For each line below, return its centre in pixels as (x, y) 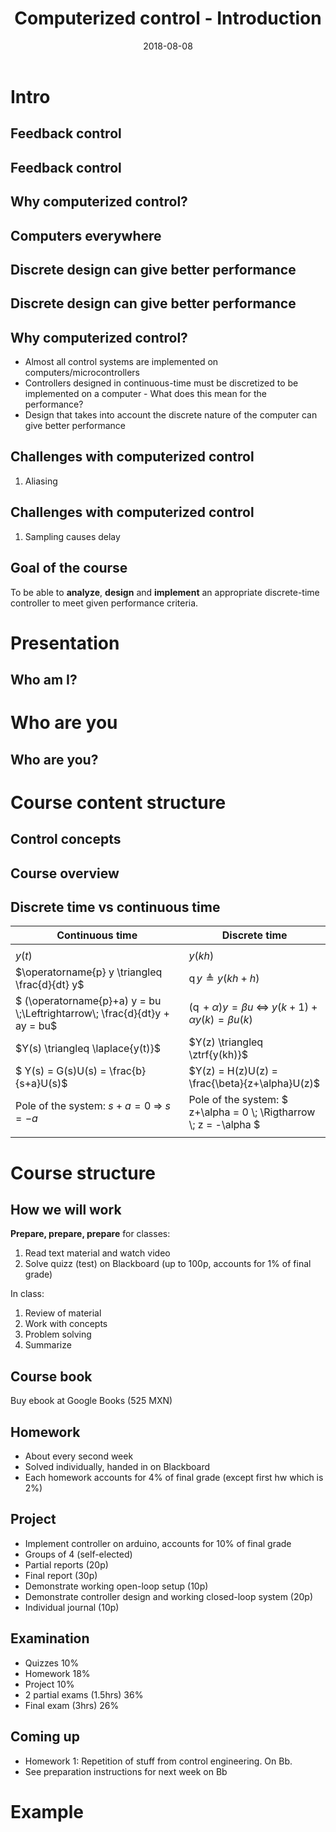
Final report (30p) (61, 1575)
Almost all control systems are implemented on (121, 362)
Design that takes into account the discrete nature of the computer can (171, 415)
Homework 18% (57, 1673)
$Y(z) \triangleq (226, 1042)
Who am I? (44, 680)
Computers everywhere (86, 235)
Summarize (48, 1345)
